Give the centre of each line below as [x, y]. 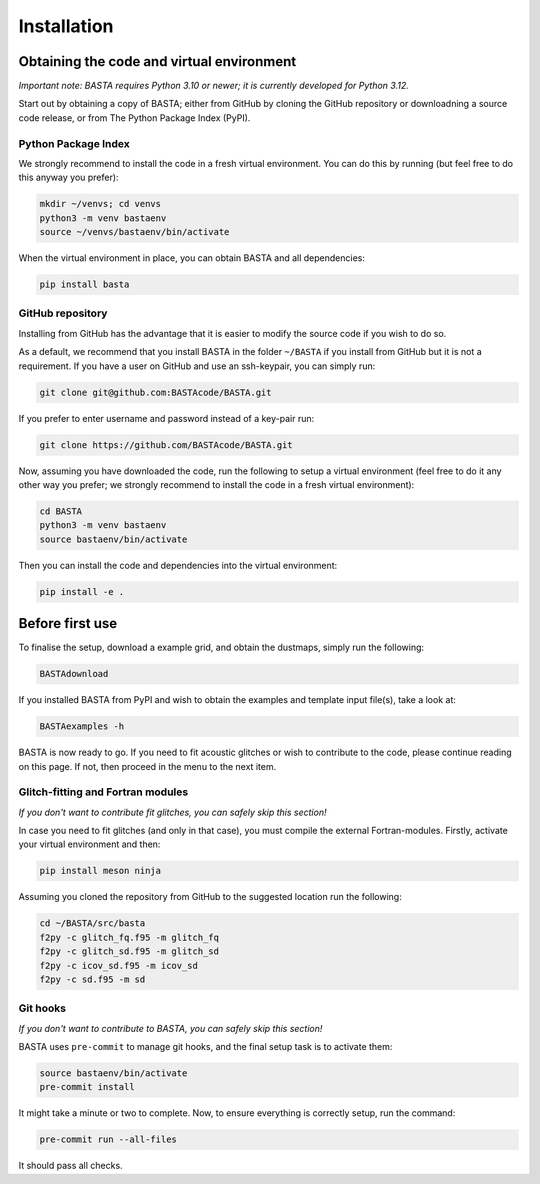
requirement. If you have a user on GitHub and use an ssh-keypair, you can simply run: [197, 366]
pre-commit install [87, 1087]
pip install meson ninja [100, 871]
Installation [66, 26]
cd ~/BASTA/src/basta [92, 923]
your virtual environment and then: [89, 844]
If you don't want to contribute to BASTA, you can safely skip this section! [170, 1028]
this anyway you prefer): [68, 177]
